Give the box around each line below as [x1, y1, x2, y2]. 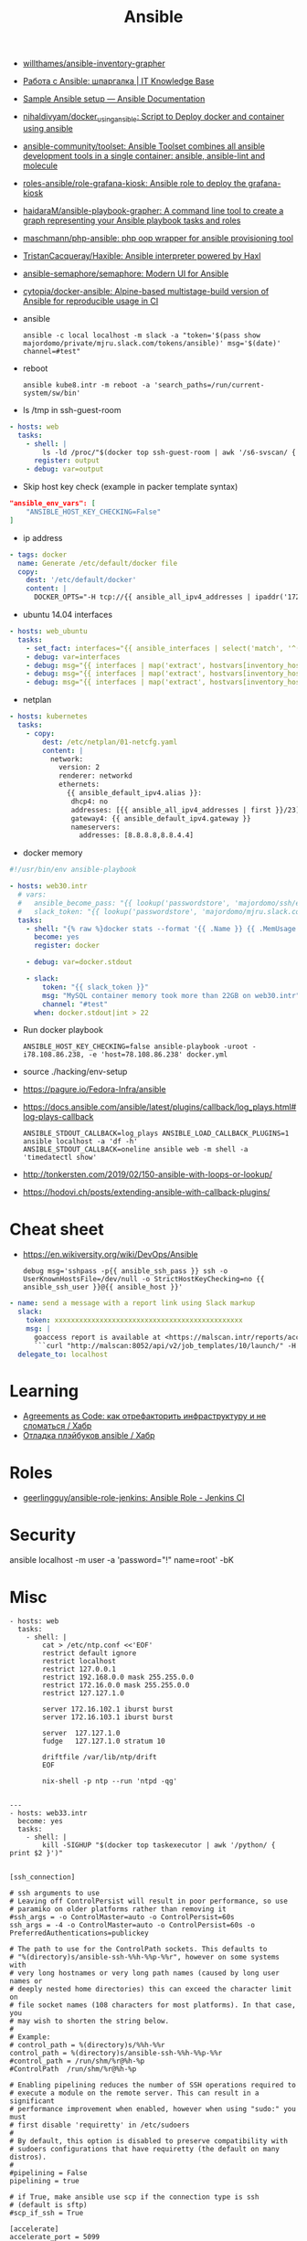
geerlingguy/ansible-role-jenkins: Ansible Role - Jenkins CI [22, 1492, 245, 1503]
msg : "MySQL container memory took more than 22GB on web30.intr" [42, 991, 301, 1000]
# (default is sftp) [9, 2201, 89, 2210]
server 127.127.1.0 [42, 1729, 121, 1738]
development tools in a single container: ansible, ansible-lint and [22, 150, 266, 161]
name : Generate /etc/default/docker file [17, 558, 178, 568]
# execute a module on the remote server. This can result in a [9, 2088, 259, 2098]
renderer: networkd [58, 771, 132, 781]
